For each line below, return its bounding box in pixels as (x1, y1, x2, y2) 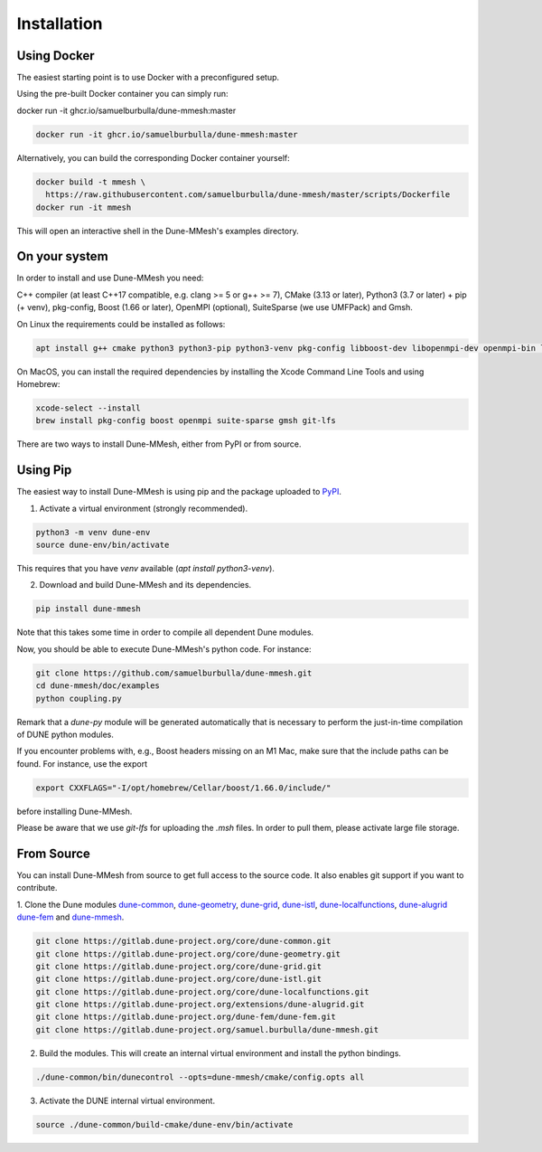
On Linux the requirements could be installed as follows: (16, 318, 226, 329)
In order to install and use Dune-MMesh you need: (16, 272, 204, 284)
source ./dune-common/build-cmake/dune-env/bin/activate (35, 1119, 294, 1129)
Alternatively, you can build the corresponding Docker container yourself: (16, 152, 291, 163)
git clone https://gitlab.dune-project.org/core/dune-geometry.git (35, 949, 341, 958)
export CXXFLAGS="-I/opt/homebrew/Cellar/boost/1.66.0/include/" (35, 782, 332, 793)
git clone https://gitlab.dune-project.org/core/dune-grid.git (35, 961, 322, 971)
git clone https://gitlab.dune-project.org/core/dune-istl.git (35, 974, 322, 985)
